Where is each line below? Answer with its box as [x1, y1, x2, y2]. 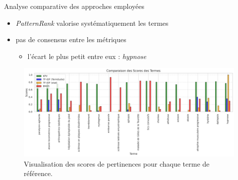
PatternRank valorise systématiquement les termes [15, 17, 169, 28]
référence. [24, 168, 53, 179]
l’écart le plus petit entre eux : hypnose [27, 51, 146, 61]
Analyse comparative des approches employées [4, 1, 145, 11]
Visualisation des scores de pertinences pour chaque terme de [24, 158, 210, 169]
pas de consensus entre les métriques [15, 34, 126, 45]
